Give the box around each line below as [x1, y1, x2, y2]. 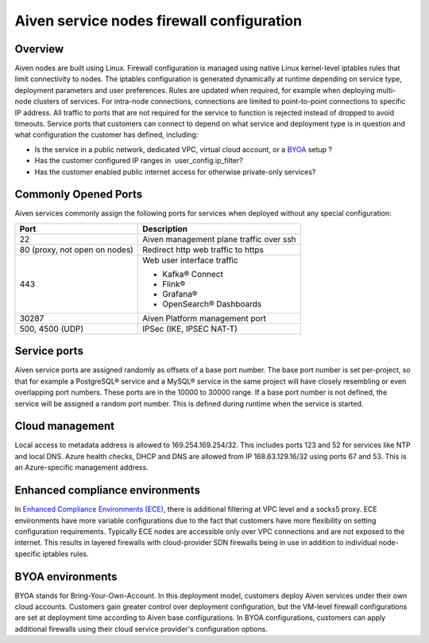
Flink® [161, 279, 186, 290]
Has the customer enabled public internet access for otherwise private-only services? [34, 167, 316, 177]
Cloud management [14, 419, 115, 433]
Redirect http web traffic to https [141, 244, 264, 255]
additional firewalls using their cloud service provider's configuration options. [14, 624, 268, 633]
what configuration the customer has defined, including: [14, 130, 199, 139]
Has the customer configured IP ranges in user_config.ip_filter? [34, 156, 244, 166]
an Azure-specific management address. [14, 462, 149, 473]
